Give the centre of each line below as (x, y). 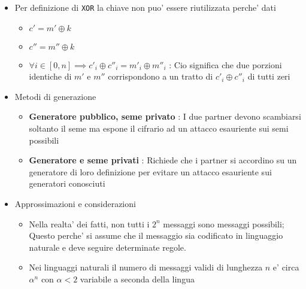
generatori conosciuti (67, 183)
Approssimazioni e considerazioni (75, 203)
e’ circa (286, 267)
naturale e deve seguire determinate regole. (107, 247)
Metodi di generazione (55, 96)
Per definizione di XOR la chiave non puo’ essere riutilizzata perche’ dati (145, 7)
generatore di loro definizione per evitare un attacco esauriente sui (150, 171)
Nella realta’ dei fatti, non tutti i (89, 223)
